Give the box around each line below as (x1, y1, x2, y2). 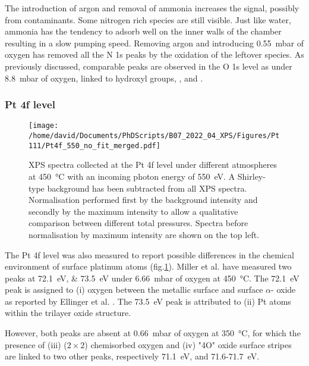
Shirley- (237, 170, 266, 182)
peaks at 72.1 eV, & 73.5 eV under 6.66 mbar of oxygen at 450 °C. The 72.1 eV (5, 271, 299, 284)
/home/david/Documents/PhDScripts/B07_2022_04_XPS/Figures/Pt (29, 132, 280, 140)
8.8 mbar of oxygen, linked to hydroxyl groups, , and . (5, 71, 203, 84)
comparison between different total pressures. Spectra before (29, 217, 248, 229)
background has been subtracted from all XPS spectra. (47, 182, 247, 194)
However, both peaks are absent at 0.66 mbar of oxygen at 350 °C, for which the (5, 327, 301, 339)
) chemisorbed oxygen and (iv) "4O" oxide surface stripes (84, 338, 292, 351)
